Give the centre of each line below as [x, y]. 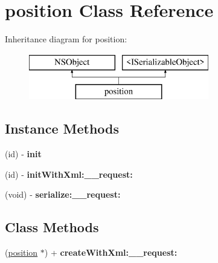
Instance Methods [62, 128]
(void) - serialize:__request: [63, 194]
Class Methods [52, 227]
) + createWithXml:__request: [111, 252]
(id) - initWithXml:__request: [69, 174]
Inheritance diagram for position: [66, 39]
